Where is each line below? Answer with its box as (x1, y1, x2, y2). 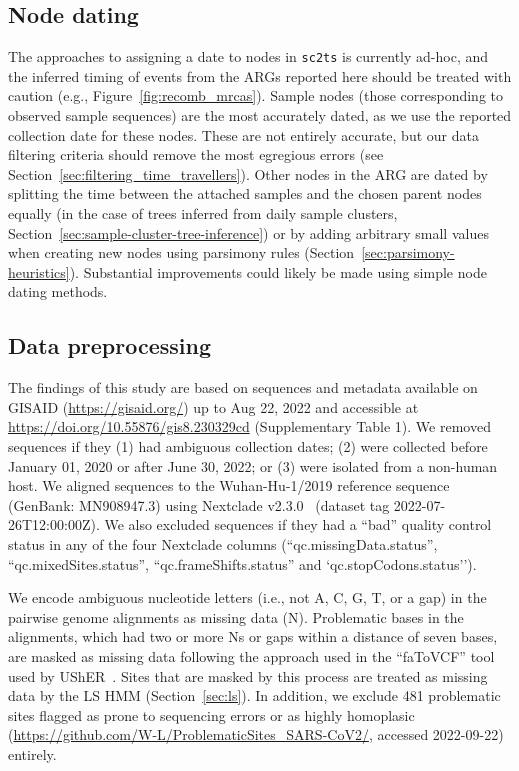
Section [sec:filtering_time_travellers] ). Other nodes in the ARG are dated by (8, 163, 488, 184)
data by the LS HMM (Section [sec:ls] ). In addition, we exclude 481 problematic (8, 685, 501, 706)
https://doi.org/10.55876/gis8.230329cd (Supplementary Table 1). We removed (8, 416, 491, 437)
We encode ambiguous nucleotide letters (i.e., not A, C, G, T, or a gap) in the (8, 587, 487, 608)
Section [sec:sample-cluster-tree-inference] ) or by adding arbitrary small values (8, 222, 489, 243)
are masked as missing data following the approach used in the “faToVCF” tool (8, 645, 495, 666)
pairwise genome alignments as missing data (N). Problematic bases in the (8, 606, 464, 627)
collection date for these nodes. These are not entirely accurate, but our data (8, 124, 479, 145)
